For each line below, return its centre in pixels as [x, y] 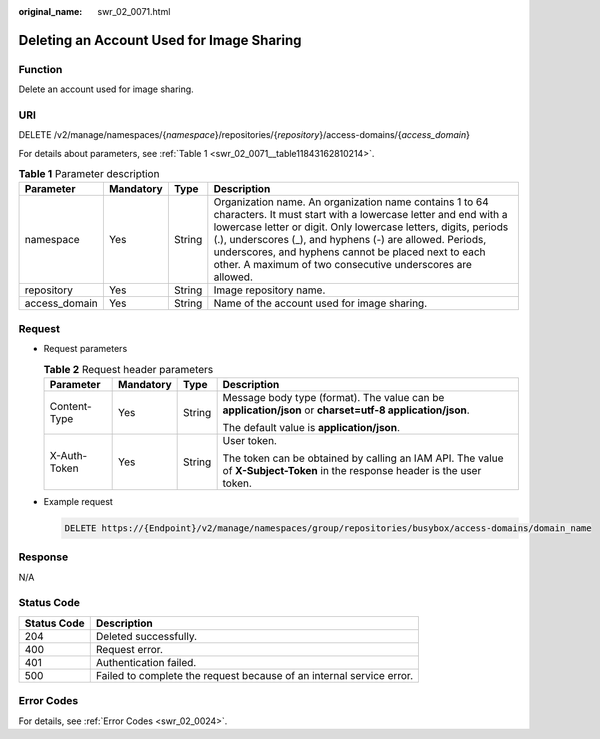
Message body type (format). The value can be [333, 397]
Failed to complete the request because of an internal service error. [254, 675]
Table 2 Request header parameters [128, 369]
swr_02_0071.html [134, 11]
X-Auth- [68, 455]
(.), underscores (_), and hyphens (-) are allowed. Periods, [350, 240]
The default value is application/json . [311, 427]
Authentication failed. [146, 662]
